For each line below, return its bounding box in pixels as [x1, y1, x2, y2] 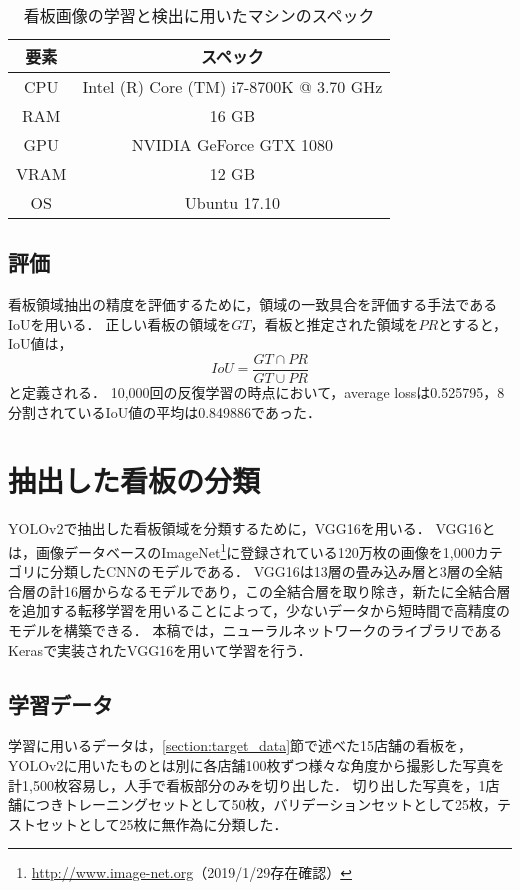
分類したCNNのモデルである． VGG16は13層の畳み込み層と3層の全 [49, 561, 489, 582]
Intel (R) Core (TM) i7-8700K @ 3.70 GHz [82, 75, 383, 98]
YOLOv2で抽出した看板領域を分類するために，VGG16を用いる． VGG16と [8, 518, 496, 539]
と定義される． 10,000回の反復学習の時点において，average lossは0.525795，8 [8, 382, 505, 403]
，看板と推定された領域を [250, 313, 419, 334]
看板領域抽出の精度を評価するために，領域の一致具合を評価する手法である [8, 294, 498, 315]
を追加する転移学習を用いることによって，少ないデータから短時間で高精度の [8, 600, 510, 621]
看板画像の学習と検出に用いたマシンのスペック [23, 4, 375, 27]
